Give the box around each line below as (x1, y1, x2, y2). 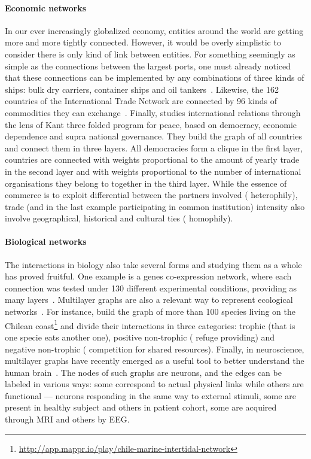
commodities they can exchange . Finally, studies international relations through (5, 106, 301, 118)
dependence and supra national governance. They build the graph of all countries (5, 130, 302, 142)
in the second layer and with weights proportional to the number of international (5, 165, 301, 177)
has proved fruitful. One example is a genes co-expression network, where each (5, 270, 292, 282)
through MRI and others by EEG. (5, 413, 130, 425)
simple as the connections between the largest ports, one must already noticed (5, 59, 291, 72)
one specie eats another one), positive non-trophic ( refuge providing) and (5, 330, 275, 343)
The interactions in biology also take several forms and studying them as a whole (5, 258, 302, 270)
